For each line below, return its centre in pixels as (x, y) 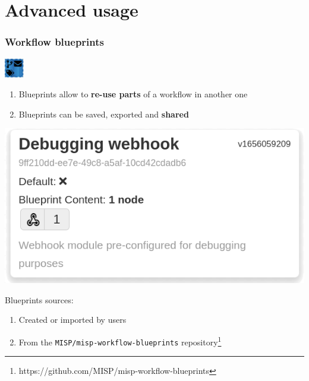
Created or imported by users (72, 320)
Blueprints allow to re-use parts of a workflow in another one (133, 94)
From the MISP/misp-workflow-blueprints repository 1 (120, 341)
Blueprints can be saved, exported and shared (104, 114)
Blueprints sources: (39, 299)
